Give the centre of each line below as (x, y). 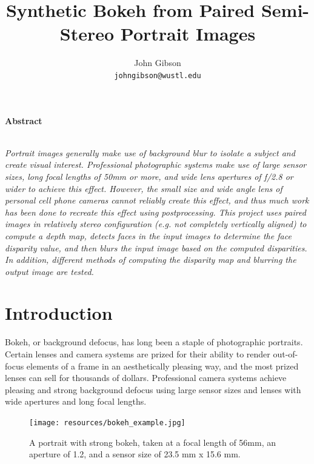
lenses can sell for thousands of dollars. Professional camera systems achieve (146, 378)
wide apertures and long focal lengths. (76, 401)
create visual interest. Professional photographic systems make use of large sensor (156, 164)
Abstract (24, 120)
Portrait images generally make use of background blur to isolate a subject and (150, 152)
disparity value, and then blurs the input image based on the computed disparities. (156, 247)
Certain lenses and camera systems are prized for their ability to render (138, 354)
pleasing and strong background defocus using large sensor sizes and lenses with (153, 389)
